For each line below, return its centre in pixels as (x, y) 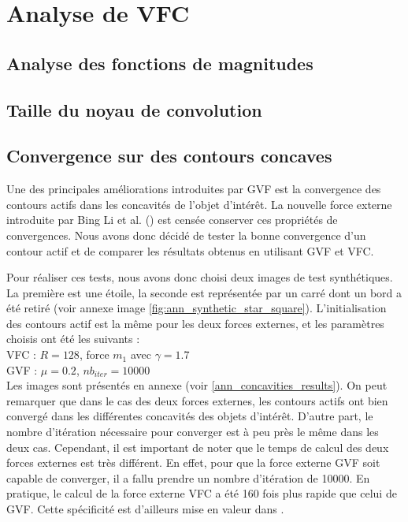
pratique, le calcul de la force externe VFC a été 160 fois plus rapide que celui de (202, 493)
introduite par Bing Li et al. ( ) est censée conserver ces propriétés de (172, 220)
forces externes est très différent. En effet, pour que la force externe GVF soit (193, 462)
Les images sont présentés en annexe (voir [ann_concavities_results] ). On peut (197, 385)
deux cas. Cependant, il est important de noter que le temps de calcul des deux (198, 447)
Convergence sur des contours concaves (169, 156)
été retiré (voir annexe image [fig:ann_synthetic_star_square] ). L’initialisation (197, 308)
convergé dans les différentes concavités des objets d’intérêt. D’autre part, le (190, 416)
